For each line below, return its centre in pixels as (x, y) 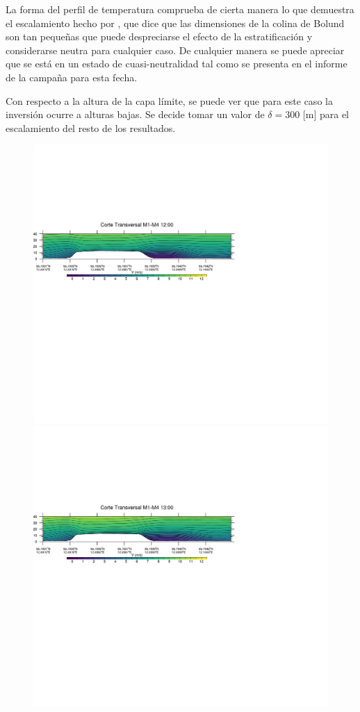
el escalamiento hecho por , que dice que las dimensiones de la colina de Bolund (175, 23)
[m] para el (326, 114)
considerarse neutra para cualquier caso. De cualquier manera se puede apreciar (175, 50)
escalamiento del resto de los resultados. (91, 127)
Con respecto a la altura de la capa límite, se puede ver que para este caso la (169, 100)
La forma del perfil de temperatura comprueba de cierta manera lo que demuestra (180, 9)
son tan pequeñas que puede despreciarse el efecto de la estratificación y (159, 36)
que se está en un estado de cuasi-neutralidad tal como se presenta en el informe (177, 64)
